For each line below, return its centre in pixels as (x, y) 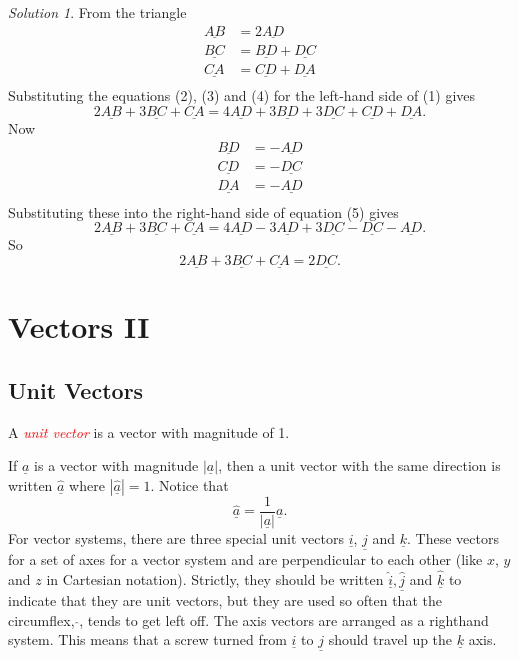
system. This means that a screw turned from (147, 639)
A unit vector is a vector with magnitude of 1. (149, 431)
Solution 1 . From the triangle (97, 12)
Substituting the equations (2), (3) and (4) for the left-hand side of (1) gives (242, 95)
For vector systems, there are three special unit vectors (176, 538)
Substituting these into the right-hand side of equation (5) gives (203, 211)
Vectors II (79, 326)
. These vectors (453, 538)
